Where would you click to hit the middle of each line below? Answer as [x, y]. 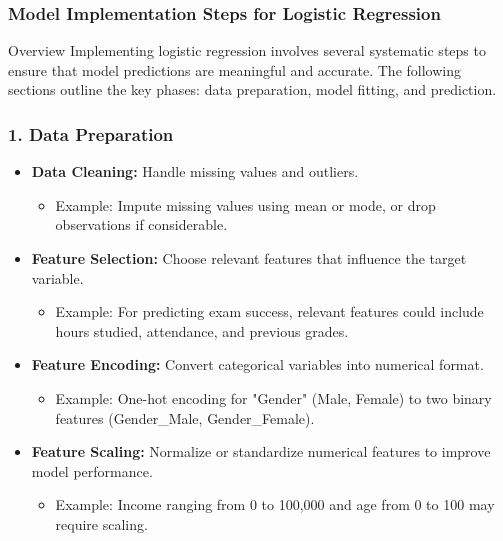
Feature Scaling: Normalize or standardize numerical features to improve [261, 451]
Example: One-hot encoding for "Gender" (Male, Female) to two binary [273, 397]
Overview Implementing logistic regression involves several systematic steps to [247, 50]
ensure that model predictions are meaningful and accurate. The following [234, 69]
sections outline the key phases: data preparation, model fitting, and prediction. [252, 89]
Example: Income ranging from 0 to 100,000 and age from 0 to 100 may [275, 504]
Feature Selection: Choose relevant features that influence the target [249, 258]
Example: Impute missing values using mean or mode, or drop [245, 204]
